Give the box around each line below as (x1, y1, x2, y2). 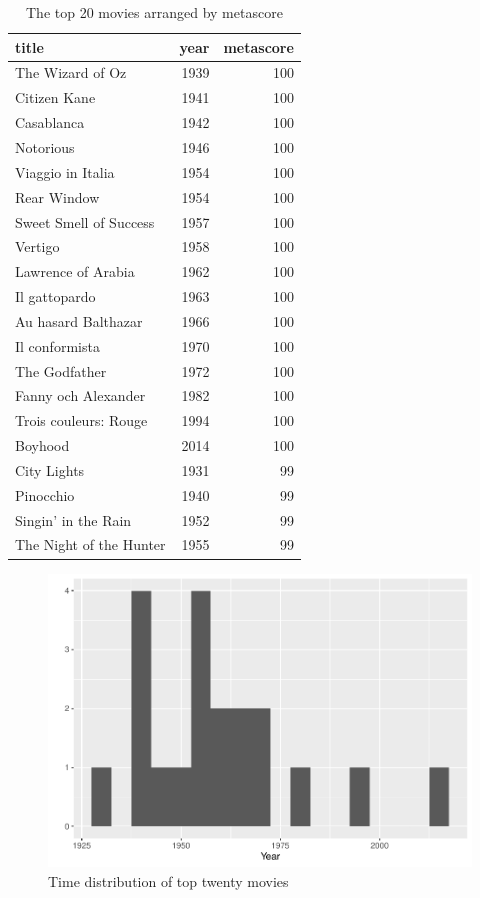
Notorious (15, 136, 75, 157)
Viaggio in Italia (15, 161, 115, 182)
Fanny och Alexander (15, 385, 146, 406)
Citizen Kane (15, 87, 96, 108)
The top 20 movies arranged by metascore (25, 2, 283, 22)
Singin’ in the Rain (15, 509, 132, 530)
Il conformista (15, 335, 100, 356)
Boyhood (15, 435, 70, 456)
